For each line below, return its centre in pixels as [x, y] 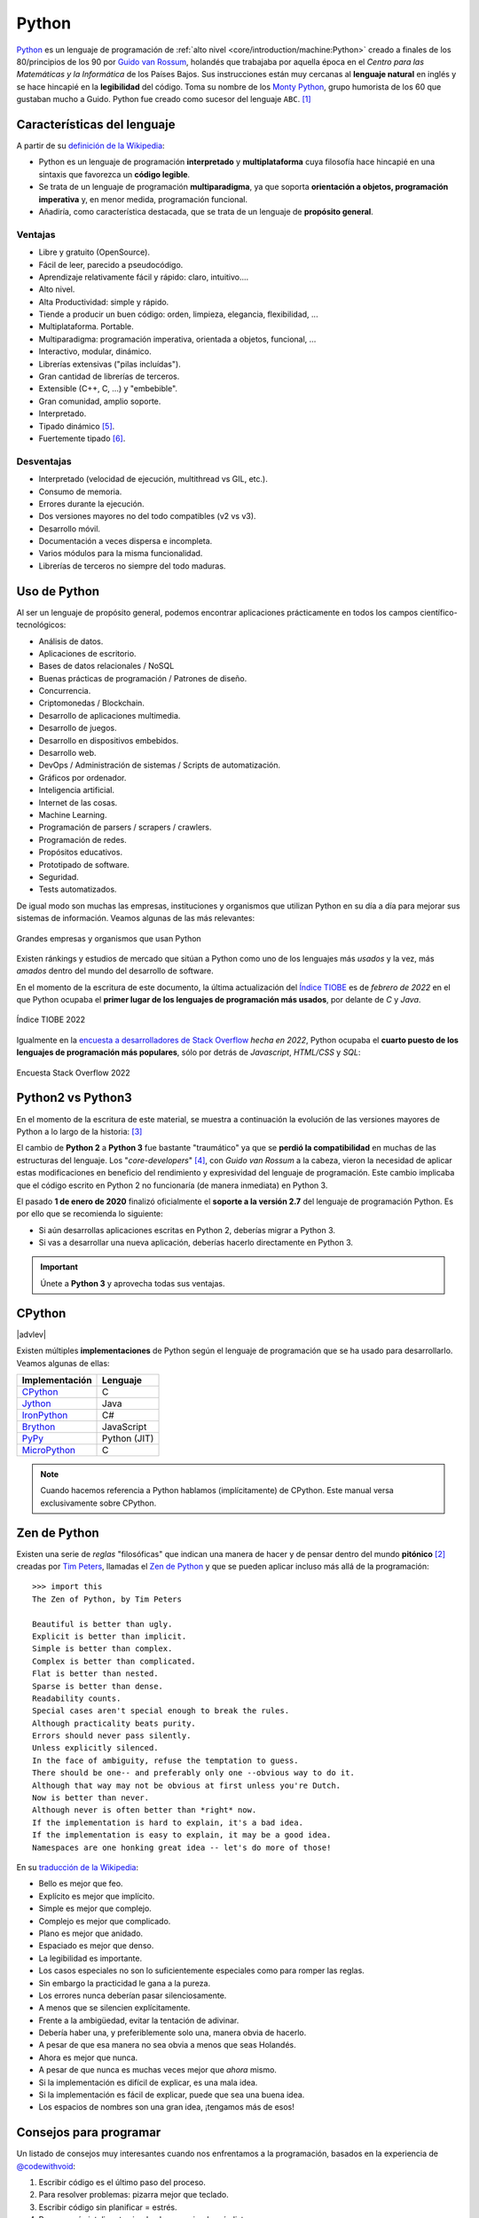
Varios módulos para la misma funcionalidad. [121, 554]
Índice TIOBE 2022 [51, 1019]
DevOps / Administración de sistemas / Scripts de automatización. [160, 765]
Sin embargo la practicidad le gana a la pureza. [125, 1983]
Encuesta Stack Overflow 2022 [73, 1073]
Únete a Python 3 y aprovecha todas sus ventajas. [133, 1283]
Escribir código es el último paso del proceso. [122, 2183]
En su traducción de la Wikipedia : [78, 1867]
